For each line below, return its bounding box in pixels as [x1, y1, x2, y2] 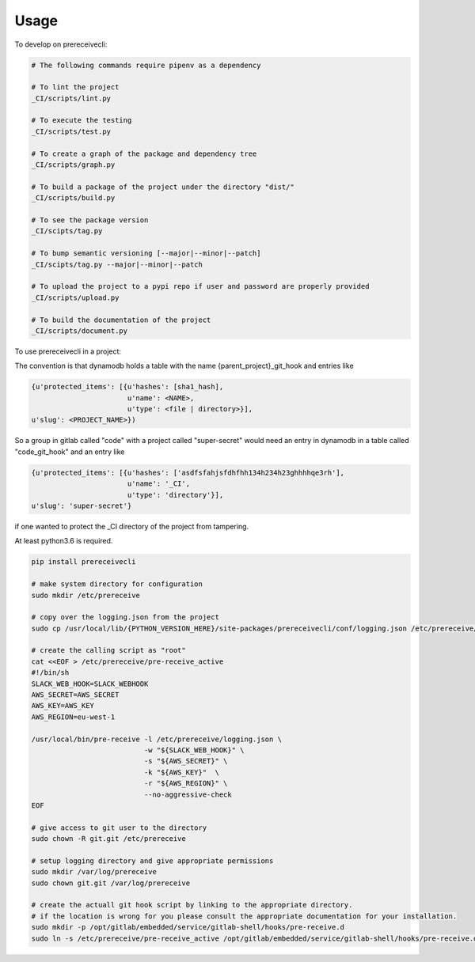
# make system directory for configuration [31, 580, 203, 589]
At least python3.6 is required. [14, 536, 113, 546]
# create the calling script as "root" [31, 646, 186, 655]
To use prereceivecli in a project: [14, 347, 122, 356]
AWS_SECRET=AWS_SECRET [31, 691, 120, 699]
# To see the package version [31, 216, 149, 225]
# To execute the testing [31, 116, 132, 125]
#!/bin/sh [31, 668, 70, 677]
